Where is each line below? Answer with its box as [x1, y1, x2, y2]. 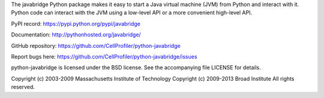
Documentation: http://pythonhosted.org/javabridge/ [11, 31, 141, 38]
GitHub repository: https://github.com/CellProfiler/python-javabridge [11, 42, 181, 49]
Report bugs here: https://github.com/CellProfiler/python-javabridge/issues [11, 53, 197, 60]
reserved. [11, 84, 35, 91]
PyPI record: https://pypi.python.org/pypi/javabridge [11, 20, 140, 27]
